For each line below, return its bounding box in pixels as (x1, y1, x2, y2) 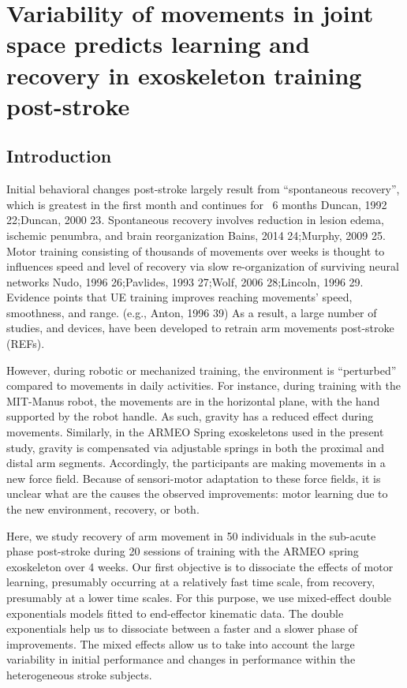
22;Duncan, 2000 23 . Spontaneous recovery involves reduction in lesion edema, (6, 211, 384, 228)
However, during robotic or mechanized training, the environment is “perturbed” (6, 361, 397, 378)
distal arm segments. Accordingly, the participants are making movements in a (6, 454, 386, 471)
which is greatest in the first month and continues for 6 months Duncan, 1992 (6, 196, 387, 212)
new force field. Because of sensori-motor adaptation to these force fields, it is (6, 469, 381, 486)
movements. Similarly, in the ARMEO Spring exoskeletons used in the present (6, 424, 384, 440)
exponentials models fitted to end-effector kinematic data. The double (6, 604, 344, 621)
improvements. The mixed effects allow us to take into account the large (6, 635, 355, 652)
